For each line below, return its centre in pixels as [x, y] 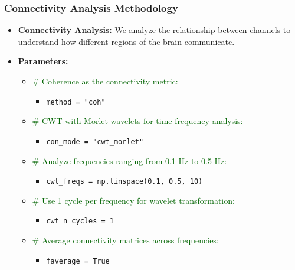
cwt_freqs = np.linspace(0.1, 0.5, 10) [124, 182]
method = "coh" [76, 102]
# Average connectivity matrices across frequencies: [125, 240]
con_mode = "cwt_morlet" [95, 141]
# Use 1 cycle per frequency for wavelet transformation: [133, 200]
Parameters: [43, 61]
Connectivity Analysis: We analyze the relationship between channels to [154, 30]
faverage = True [78, 261]
